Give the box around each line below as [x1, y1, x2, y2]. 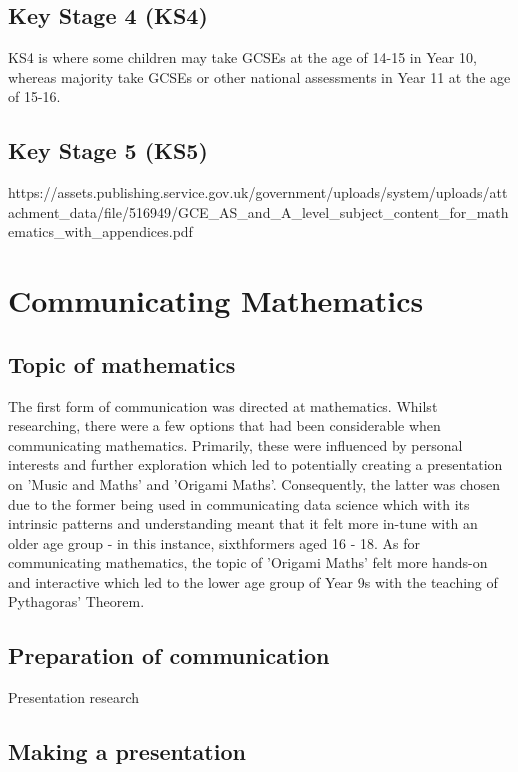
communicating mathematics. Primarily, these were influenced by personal [8, 434, 463, 455]
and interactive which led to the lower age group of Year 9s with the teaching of [8, 571, 498, 592]
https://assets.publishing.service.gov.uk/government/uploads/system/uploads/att [8, 182, 508, 203]
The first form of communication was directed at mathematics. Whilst [8, 395, 438, 416]
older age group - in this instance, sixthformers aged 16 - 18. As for [8, 532, 421, 553]
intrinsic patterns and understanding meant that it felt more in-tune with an [8, 513, 478, 534]
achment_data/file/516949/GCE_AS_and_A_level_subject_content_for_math [8, 201, 509, 222]
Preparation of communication [8, 640, 330, 671]
